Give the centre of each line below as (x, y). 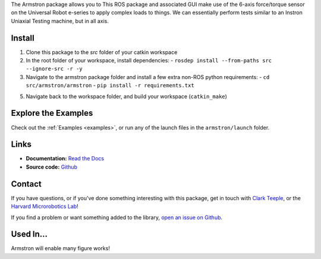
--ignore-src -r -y (54, 69)
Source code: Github (51, 167)
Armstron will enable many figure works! (60, 248)
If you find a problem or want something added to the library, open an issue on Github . (117, 217)
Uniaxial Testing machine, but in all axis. (60, 21)
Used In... (29, 234)
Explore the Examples (52, 113)
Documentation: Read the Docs (65, 159)
